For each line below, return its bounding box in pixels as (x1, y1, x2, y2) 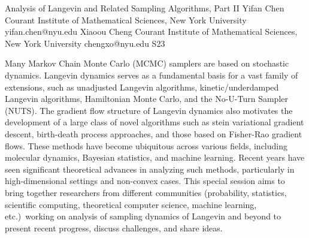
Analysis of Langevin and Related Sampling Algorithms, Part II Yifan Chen (5, 2, 284, 14)
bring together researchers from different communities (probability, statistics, (5, 186, 287, 198)
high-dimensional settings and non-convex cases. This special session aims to (5, 174, 285, 187)
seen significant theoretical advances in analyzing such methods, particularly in (5, 162, 295, 175)
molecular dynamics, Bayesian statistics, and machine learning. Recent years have (5, 151, 305, 164)
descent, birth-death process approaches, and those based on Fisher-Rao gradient (5, 127, 302, 140)
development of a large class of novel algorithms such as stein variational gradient (5, 116, 304, 128)
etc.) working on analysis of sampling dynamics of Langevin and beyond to (5, 210, 281, 222)
